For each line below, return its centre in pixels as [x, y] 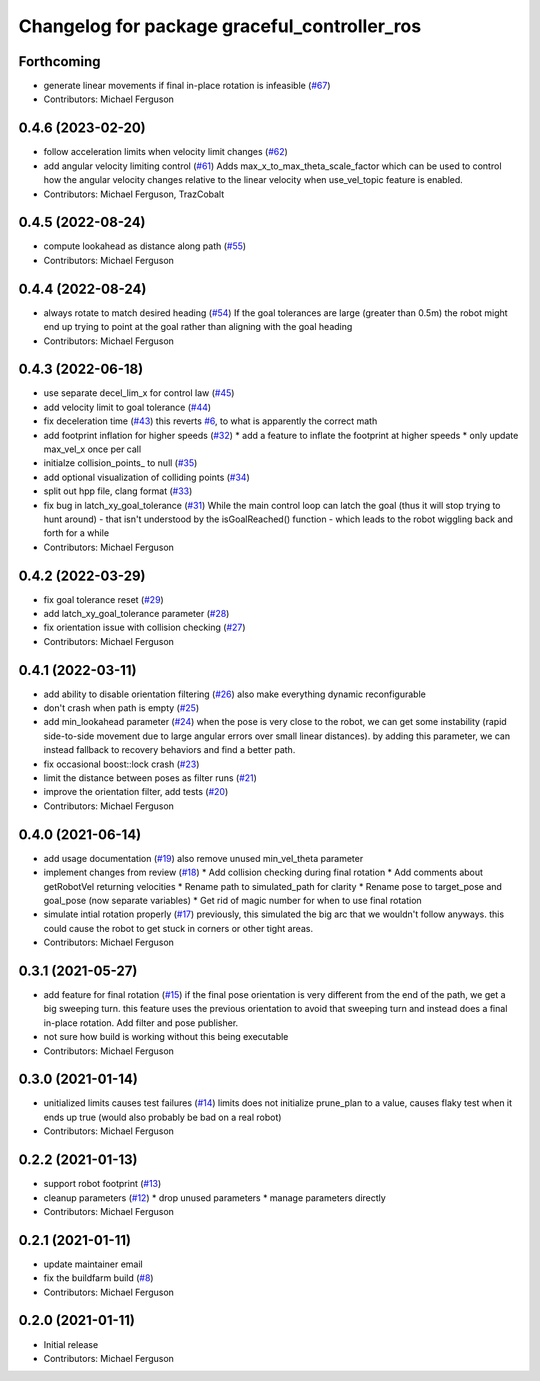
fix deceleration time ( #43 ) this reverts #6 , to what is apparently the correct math [210, 421]
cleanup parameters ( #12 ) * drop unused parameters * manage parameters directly [215, 1197]
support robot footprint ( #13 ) [102, 1184]
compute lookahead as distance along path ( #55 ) [145, 246]
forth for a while [76, 533]
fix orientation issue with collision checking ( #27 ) [144, 627]
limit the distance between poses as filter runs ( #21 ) [150, 778]
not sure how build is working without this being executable [166, 1037]
